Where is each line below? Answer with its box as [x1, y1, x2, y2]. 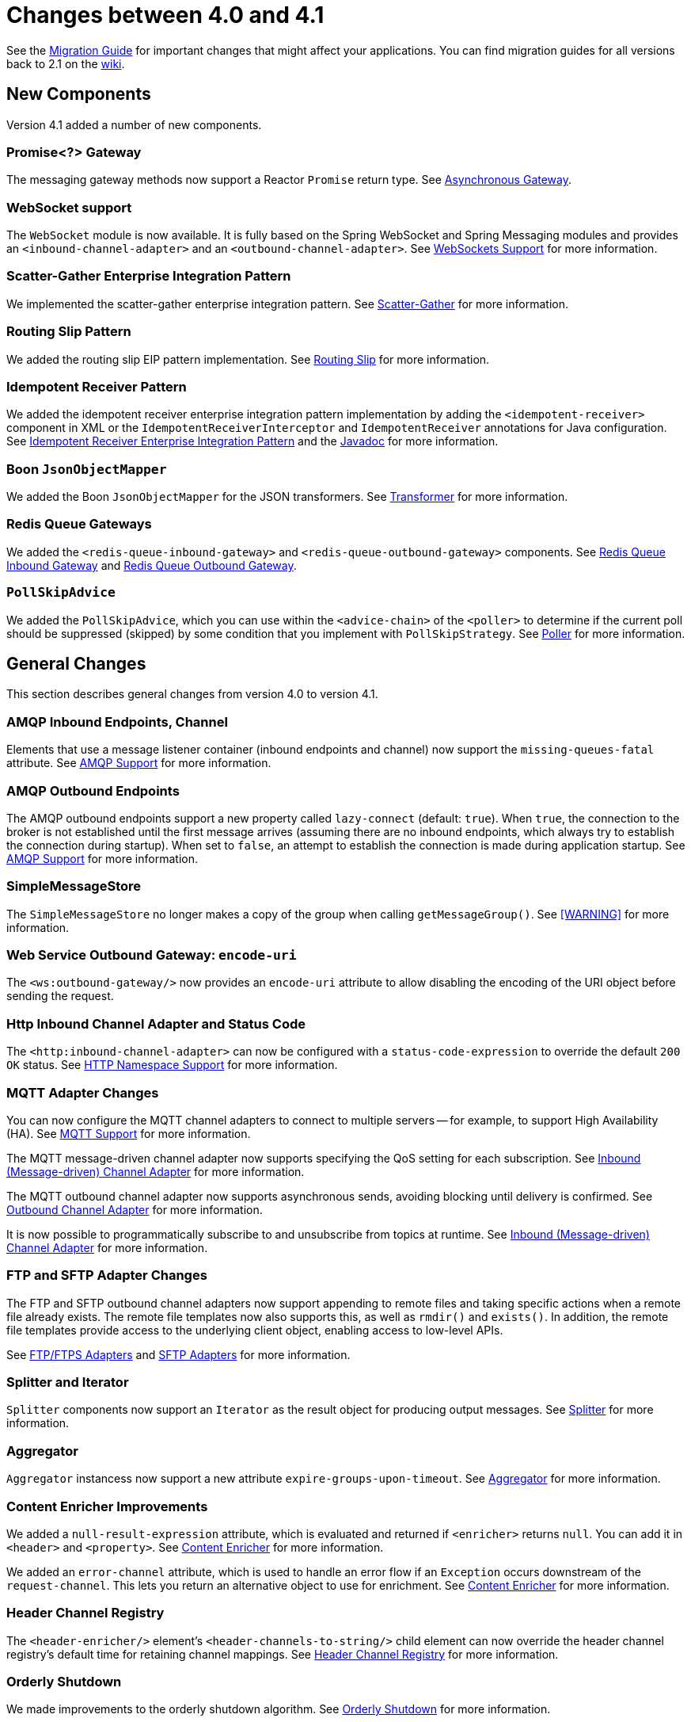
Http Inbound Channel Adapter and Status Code [6, 1015, 306, 1032]
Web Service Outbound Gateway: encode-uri [6, 947, 297, 964]
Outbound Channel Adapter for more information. [6, 1202, 263, 1216]
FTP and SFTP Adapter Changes [6, 1267, 207, 1284]
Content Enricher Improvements [6, 1498, 208, 1514]
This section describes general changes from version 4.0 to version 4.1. [6, 687, 378, 701]
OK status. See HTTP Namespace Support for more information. [6, 1058, 338, 1072]
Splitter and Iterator [6, 1374, 129, 1391]
